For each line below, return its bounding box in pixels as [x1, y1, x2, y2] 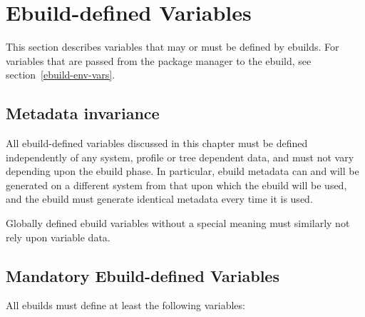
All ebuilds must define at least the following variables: [6, 298, 245, 313]
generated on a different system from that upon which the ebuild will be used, [6, 177, 347, 192]
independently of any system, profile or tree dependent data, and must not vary [6, 149, 354, 164]
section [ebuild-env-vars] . [6, 67, 115, 82]
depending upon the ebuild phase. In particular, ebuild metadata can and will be [6, 163, 359, 178]
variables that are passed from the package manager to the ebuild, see [6, 53, 312, 68]
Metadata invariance [6, 102, 160, 124]
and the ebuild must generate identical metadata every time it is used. [6, 191, 313, 206]
